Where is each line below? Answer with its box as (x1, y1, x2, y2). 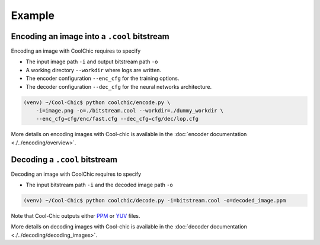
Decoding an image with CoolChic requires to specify (11, 170, 142, 178)
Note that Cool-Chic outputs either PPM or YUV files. (11, 212, 140, 220)
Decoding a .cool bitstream (11, 154, 118, 165)
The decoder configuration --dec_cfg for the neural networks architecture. (25, 83, 212, 90)
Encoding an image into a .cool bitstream (11, 31, 169, 41)
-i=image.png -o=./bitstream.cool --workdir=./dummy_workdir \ (36, 107, 224, 114)
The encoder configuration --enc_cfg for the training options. (25, 75, 180, 82)
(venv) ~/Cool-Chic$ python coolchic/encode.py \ (23, 99, 171, 106)
